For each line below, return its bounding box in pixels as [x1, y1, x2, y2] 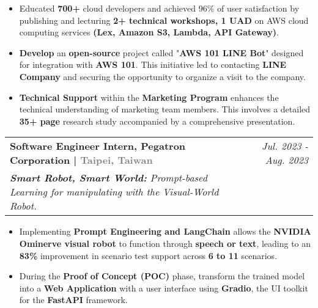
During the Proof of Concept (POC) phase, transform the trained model [19, 269, 305, 282]
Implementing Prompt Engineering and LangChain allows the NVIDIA [19, 225, 311, 238]
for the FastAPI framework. [19, 293, 128, 306]
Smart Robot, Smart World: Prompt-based [10, 170, 207, 185]
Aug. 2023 [265, 153, 308, 167]
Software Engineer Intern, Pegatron [10, 139, 186, 153]
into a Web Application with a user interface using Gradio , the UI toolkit [19, 281, 308, 294]
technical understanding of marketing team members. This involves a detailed [19, 103, 311, 116]
